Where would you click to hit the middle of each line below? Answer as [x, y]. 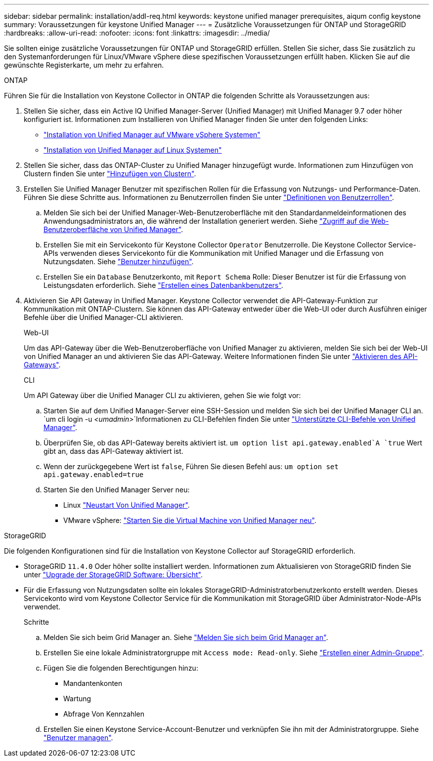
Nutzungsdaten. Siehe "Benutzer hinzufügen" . [119, 261]
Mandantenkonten [93, 683]
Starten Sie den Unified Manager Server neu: [117, 490]
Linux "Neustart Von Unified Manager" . [127, 505]
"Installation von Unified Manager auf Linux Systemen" [133, 150]
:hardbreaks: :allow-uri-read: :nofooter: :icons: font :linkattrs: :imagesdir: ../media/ [137, 33]
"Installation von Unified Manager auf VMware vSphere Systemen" [152, 135]
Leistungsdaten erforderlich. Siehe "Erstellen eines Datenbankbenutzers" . [163, 285]
